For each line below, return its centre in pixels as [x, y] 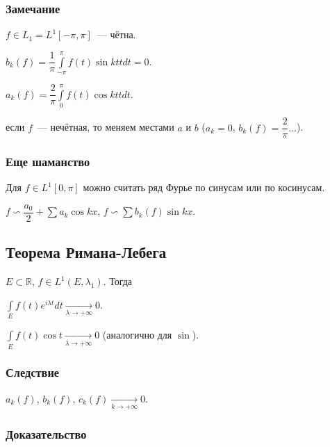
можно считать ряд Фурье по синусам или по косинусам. [204, 187]
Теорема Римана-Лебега [86, 252]
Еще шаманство [48, 162]
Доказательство [46, 433]
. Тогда [118, 281]
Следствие [33, 372]
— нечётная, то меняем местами [106, 127]
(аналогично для [137, 335]
